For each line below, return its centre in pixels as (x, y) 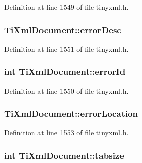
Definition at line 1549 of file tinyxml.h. (66, 7)
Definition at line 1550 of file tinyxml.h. (66, 90)
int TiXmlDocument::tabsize (64, 155)
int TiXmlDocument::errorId (65, 72)
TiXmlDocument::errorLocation (71, 114)
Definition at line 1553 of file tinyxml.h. (66, 133)
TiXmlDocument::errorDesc (63, 29)
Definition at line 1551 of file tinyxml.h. (66, 48)
